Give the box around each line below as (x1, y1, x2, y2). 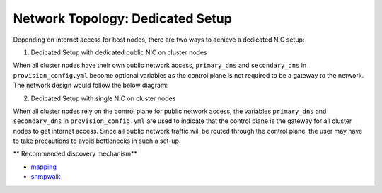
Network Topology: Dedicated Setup (13, 11, 233, 26)
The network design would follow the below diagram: (13, 81, 168, 90)
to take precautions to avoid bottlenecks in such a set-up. (13, 136, 181, 145)
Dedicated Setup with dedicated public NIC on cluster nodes (30, 48, 208, 57)
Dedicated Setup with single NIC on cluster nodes (30, 94, 176, 103)
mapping (30, 163, 57, 171)
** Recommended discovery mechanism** (13, 149, 137, 158)
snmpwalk (30, 172, 61, 181)
